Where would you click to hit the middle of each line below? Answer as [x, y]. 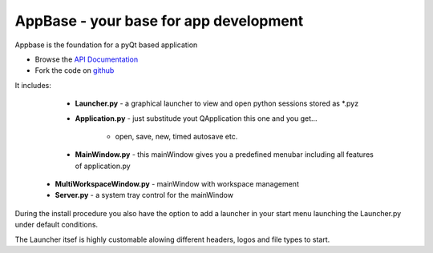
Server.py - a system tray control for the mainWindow [144, 195]
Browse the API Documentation [87, 59]
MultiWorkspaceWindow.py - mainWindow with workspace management [177, 184]
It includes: [33, 85]
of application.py [103, 166]
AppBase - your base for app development [159, 21]
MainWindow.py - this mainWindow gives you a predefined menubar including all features [225, 155]
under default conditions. [57, 225]
